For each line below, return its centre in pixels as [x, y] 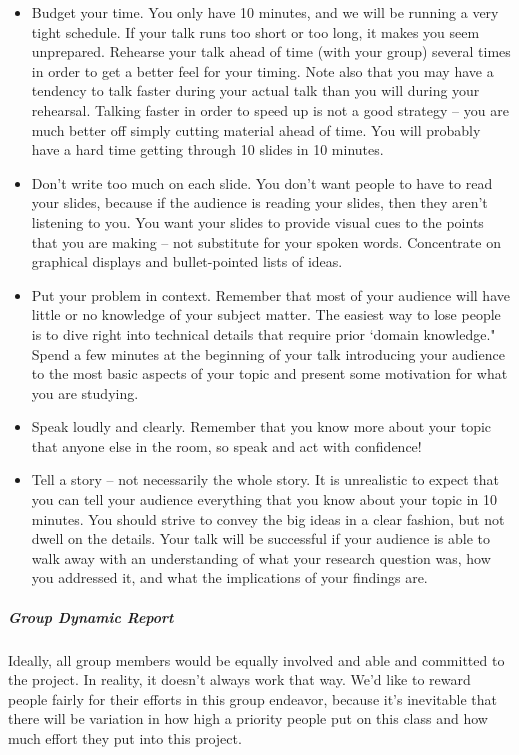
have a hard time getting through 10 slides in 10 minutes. [207, 149]
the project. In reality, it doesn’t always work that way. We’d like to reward [239, 679]
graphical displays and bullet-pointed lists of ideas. [187, 261]
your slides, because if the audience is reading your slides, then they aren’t [259, 202]
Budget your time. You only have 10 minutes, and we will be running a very [265, 12]
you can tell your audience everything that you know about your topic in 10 [264, 499]
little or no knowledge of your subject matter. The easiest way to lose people [266, 314]
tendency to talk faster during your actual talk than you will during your [255, 90]
